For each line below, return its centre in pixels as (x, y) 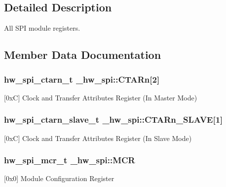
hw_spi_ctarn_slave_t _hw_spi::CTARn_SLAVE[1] (113, 119)
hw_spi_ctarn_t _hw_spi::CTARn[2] (82, 79)
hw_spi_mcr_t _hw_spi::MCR (70, 160)
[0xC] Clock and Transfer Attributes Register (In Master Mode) (101, 97)
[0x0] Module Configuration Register (59, 178)
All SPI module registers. (42, 28)
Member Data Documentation (83, 55)
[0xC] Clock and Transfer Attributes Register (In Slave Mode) (98, 138)
